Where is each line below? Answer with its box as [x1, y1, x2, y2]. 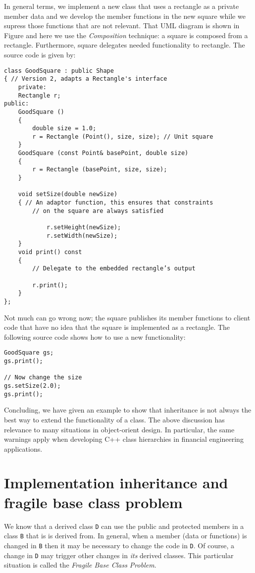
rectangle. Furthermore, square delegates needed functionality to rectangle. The [4, 40, 245, 50]
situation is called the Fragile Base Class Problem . [4, 560, 156, 570]
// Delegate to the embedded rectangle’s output [32, 265, 196, 272]
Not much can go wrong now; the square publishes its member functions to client [4, 312, 251, 322]
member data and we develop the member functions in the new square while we [4, 10, 246, 21]
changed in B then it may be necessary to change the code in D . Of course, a [4, 540, 234, 550]
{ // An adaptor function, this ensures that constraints [18, 199, 213, 207]
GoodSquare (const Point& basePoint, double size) [18, 150, 189, 157]
